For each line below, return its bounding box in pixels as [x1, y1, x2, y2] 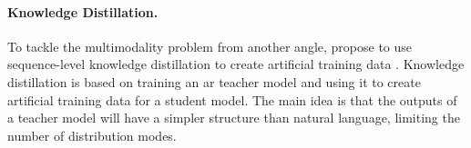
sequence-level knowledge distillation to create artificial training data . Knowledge [7, 54, 465, 74]
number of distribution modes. [7, 125, 177, 144]
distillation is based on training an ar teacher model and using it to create [7, 72, 421, 91]
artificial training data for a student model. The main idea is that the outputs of [7, 90, 457, 109]
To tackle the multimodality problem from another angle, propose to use [7, 36, 413, 55]
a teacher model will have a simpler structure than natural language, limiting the [7, 108, 460, 127]
